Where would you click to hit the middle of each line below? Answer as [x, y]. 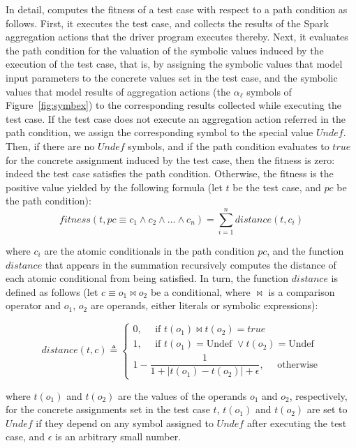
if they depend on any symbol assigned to [125, 423]
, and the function [305, 251]
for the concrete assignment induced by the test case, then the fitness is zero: [170, 159]
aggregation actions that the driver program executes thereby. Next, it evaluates [177, 37]
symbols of [269, 91]
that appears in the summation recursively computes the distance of [191, 264]
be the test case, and [277, 187]
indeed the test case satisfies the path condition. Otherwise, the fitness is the [170, 173]
